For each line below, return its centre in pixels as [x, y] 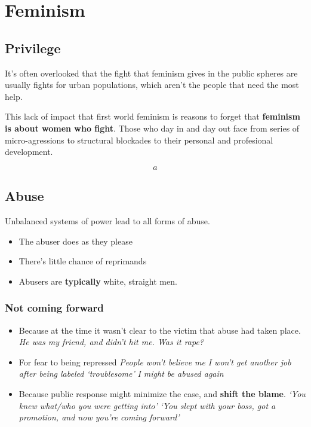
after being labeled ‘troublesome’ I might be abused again [121, 373]
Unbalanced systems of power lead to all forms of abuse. [107, 220]
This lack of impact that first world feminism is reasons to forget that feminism [153, 116]
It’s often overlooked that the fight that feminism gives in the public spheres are [151, 73]
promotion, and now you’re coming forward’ [99, 417]
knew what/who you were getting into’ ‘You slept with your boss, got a [147, 405]
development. [29, 152]
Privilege [33, 48]
